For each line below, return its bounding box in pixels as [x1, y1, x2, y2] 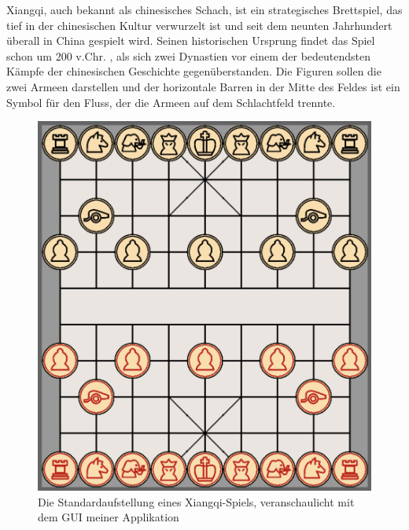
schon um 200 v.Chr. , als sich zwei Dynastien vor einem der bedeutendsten [6, 47, 371, 64]
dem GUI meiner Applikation [38, 509, 179, 525]
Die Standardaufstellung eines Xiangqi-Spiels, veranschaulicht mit [38, 493, 355, 510]
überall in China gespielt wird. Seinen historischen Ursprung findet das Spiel [6, 32, 375, 49]
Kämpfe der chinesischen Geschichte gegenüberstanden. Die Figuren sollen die [6, 63, 381, 79]
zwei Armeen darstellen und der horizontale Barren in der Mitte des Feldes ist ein [6, 78, 400, 94]
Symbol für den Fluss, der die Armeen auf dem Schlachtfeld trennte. [6, 94, 336, 110]
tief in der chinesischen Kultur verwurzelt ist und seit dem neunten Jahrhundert [6, 17, 392, 33]
